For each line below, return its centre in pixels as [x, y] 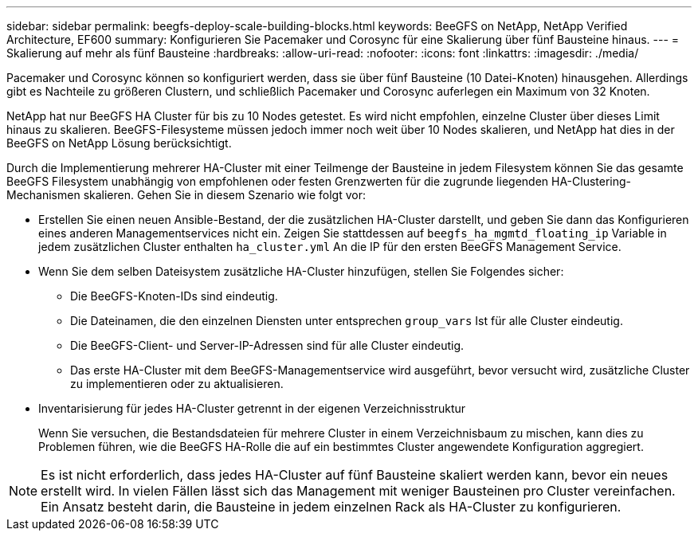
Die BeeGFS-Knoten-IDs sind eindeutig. [174, 296]
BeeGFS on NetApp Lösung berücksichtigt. [119, 143]
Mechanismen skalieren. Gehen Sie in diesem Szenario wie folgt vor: [186, 195]
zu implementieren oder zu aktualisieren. [177, 384]
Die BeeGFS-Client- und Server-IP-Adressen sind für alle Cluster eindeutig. [267, 345]
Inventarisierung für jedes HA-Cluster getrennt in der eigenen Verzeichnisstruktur [252, 408]
